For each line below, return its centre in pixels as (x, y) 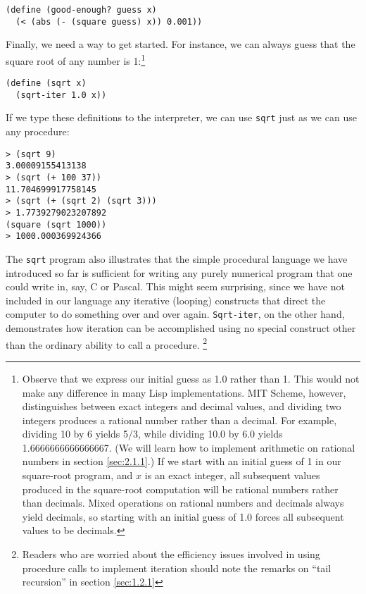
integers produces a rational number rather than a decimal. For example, (179, 420)
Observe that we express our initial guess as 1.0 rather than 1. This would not (191, 378)
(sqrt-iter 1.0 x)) (61, 95)
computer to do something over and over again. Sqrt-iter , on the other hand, (175, 314)
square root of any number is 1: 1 (76, 59)
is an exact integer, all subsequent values (232, 475)
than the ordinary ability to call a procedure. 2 (107, 343)
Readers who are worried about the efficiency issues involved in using (171, 554)
